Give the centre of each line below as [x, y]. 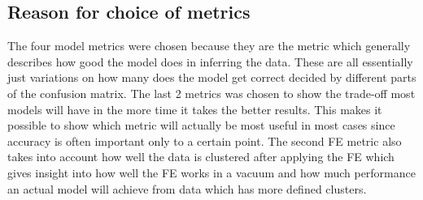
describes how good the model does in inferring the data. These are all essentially [210, 61]
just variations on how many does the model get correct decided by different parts [212, 77]
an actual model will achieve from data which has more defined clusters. [187, 188]
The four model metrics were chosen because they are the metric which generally [209, 46]
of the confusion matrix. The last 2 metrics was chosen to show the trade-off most [211, 93]
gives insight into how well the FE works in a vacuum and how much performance [211, 172]
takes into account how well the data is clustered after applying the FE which [201, 157]
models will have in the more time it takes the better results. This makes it [195, 109]
